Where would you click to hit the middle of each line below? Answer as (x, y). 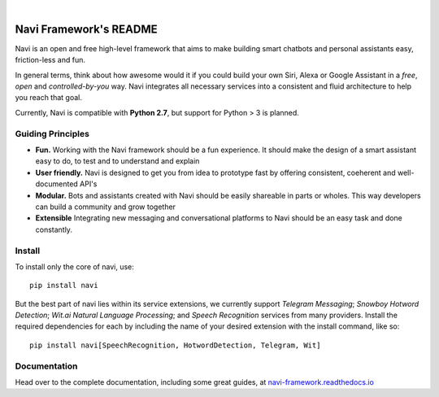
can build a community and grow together (106, 207)
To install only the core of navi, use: (74, 266)
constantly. (54, 229)
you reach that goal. (49, 98)
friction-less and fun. (50, 60)
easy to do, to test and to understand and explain (117, 161)
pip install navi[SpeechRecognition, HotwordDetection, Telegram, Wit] (175, 345)
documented (57, 184)
